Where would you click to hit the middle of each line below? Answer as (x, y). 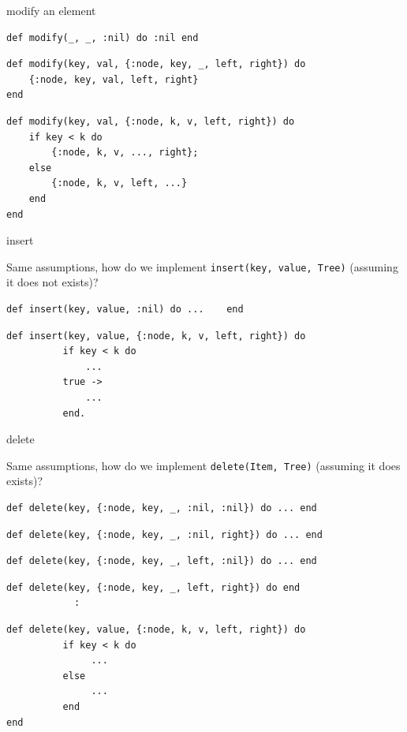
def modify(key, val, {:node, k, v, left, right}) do (151, 121)
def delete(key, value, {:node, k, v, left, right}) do (156, 629)
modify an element (51, 10)
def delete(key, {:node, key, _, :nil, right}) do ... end (164, 534)
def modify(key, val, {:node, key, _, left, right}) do (156, 64)
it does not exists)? (52, 282)
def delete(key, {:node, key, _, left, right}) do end (153, 587)
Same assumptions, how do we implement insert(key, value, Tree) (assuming (202, 266)
